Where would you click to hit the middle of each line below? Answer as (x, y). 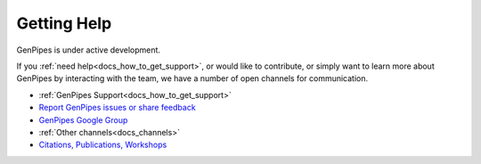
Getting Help (64, 23)
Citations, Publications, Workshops (103, 145)
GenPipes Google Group (83, 119)
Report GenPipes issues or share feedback (117, 108)
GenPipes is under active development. (88, 50)
